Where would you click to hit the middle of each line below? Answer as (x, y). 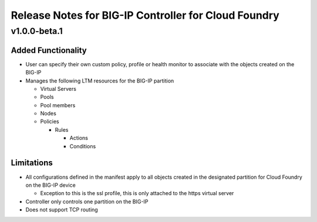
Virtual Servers (58, 88)
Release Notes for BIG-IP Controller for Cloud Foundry (145, 15)
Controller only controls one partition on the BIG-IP (87, 201)
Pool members (58, 105)
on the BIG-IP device (50, 185)
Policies (50, 122)
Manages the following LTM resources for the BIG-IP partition (100, 81)
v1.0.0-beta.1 (37, 31)
